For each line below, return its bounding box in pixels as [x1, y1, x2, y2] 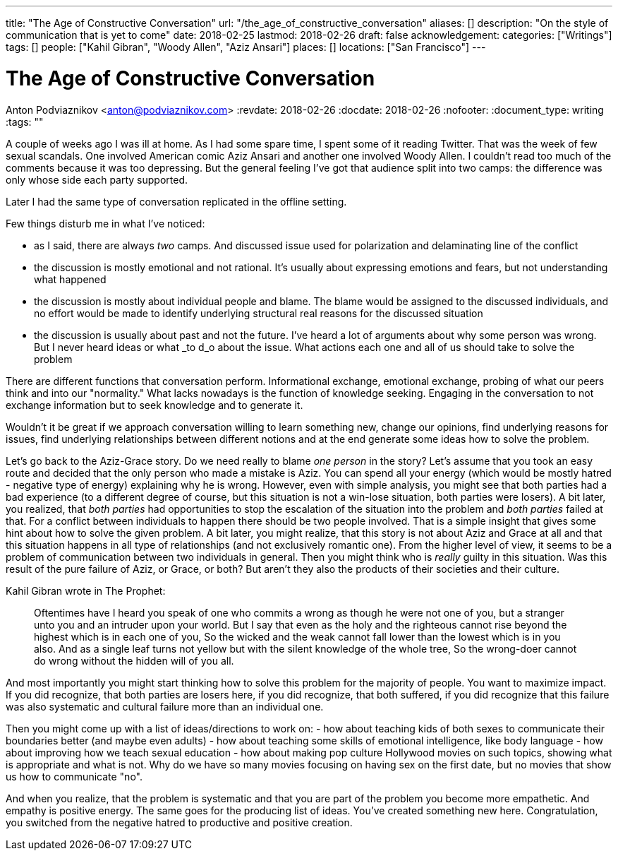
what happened [34, 273, 107, 285]
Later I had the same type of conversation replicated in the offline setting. [6, 195, 347, 208]
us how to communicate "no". [6, 770, 143, 783]
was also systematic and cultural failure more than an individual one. [6, 700, 324, 713]
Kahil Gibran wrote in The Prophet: [6, 584, 166, 597]
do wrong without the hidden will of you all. [34, 654, 234, 667]
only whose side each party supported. [6, 173, 188, 186]
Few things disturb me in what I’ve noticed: [6, 217, 205, 230]
